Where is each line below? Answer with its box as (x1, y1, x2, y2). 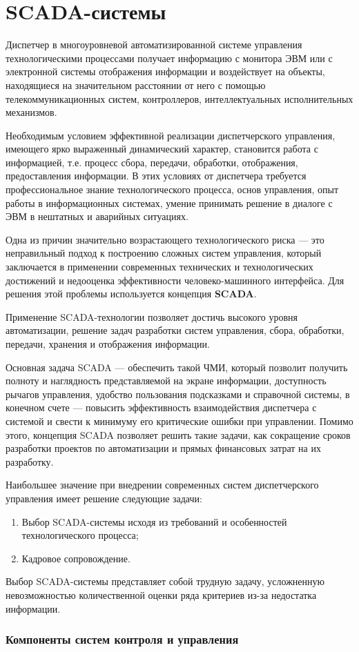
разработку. (6, 454, 54, 468)
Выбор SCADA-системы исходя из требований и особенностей (21, 514, 287, 528)
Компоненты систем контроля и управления (6, 631, 239, 648)
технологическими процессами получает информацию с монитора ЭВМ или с (6, 50, 333, 65)
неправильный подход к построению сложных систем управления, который (6, 246, 322, 260)
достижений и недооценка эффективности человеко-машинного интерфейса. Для (6, 273, 345, 287)
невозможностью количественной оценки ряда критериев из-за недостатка (6, 587, 317, 602)
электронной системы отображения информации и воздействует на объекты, (6, 64, 325, 79)
